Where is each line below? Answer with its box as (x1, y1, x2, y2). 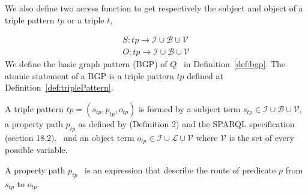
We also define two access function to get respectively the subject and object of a (5, 2, 303, 14)
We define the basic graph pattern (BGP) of (5, 58, 168, 70)
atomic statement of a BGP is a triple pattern (5, 69, 174, 82)
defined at (187, 69, 223, 82)
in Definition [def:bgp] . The (183, 58, 285, 70)
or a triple (67, 13, 104, 26)
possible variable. (5, 143, 68, 156)
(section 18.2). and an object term (5, 131, 134, 143)
